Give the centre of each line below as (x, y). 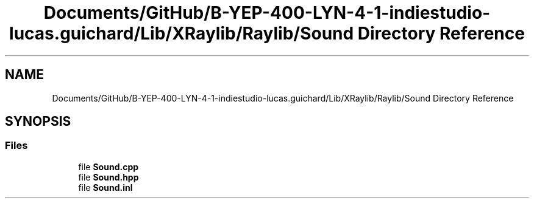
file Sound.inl (105, 187)
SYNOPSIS (38, 122)
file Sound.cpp (109, 167)
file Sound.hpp (109, 177)
